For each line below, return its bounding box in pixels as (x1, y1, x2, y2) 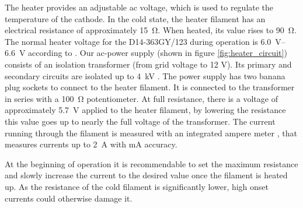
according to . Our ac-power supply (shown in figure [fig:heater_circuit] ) (28, 47, 287, 59)
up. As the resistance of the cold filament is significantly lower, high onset (5, 180, 269, 192)
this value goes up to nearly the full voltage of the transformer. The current (5, 115, 276, 127)
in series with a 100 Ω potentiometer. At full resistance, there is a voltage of (5, 92, 278, 104)
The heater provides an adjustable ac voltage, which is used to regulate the (5, 1, 274, 13)
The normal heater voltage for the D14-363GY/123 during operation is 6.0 (5, 35, 271, 47)
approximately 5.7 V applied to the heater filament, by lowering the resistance (5, 104, 286, 116)
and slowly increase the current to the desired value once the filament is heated (5, 169, 288, 181)
